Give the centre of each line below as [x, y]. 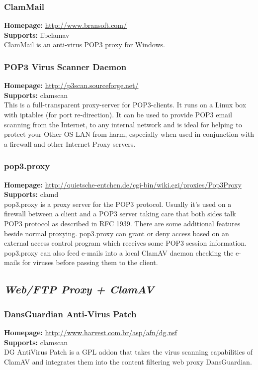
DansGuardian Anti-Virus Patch [70, 314]
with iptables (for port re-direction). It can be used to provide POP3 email [118, 114]
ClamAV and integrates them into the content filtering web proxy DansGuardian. [128, 361]
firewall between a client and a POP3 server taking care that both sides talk [120, 214]
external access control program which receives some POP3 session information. [125, 243]
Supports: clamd [31, 194]
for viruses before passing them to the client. [90, 262]
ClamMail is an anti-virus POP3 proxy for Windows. [85, 45]
